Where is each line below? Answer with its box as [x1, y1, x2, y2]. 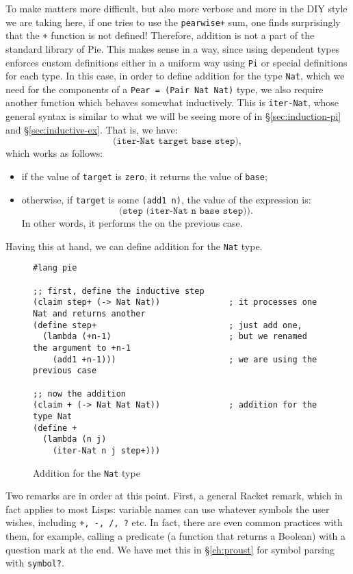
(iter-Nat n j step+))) [52, 445, 161, 456]
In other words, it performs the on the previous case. [21, 216, 243, 230]
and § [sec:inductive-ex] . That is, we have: [5, 122, 178, 136]
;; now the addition [33, 388, 127, 399]
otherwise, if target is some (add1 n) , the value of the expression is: [21, 192, 311, 206]
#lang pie [33, 263, 77, 273]
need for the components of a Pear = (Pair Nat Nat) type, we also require [5, 82, 324, 96]
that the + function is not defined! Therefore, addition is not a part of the [5, 28, 315, 42]
